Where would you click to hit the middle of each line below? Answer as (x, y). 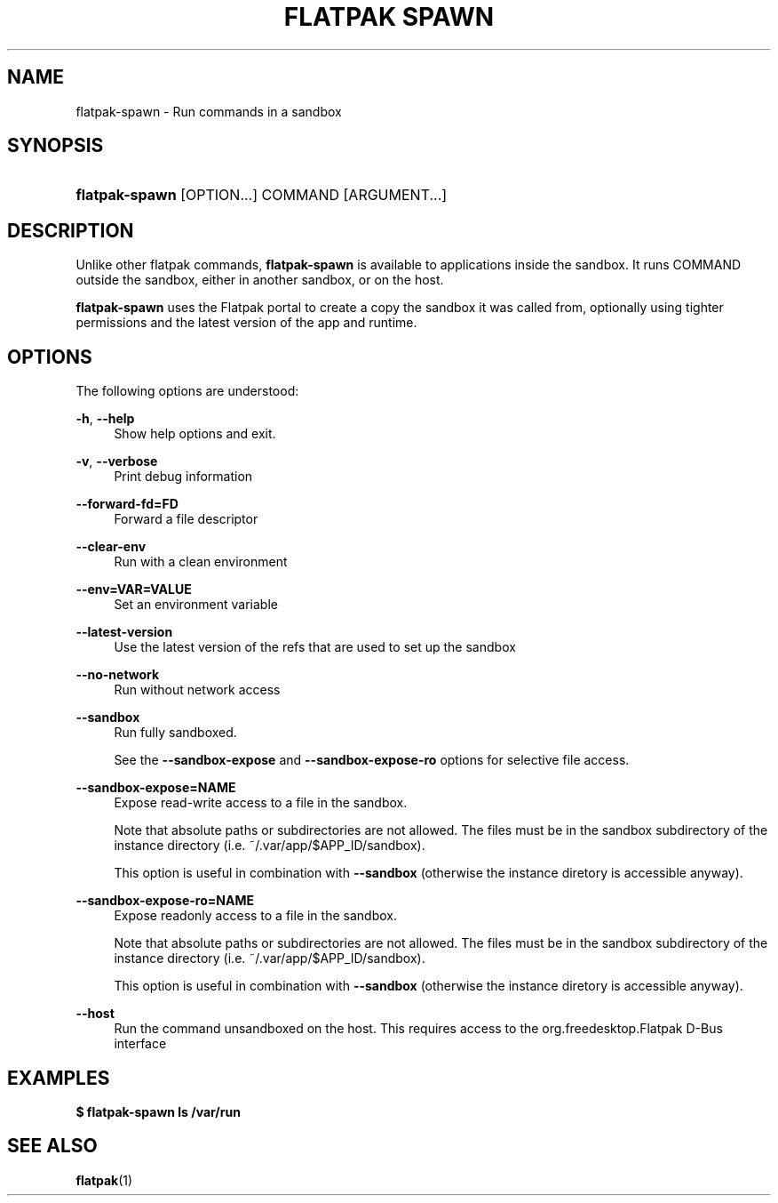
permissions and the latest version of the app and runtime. (246, 323)
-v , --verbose (117, 461)
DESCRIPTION (71, 230)
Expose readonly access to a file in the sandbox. (255, 916)
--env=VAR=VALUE (134, 589)
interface (140, 1044)
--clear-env (111, 547)
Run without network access (197, 690)
